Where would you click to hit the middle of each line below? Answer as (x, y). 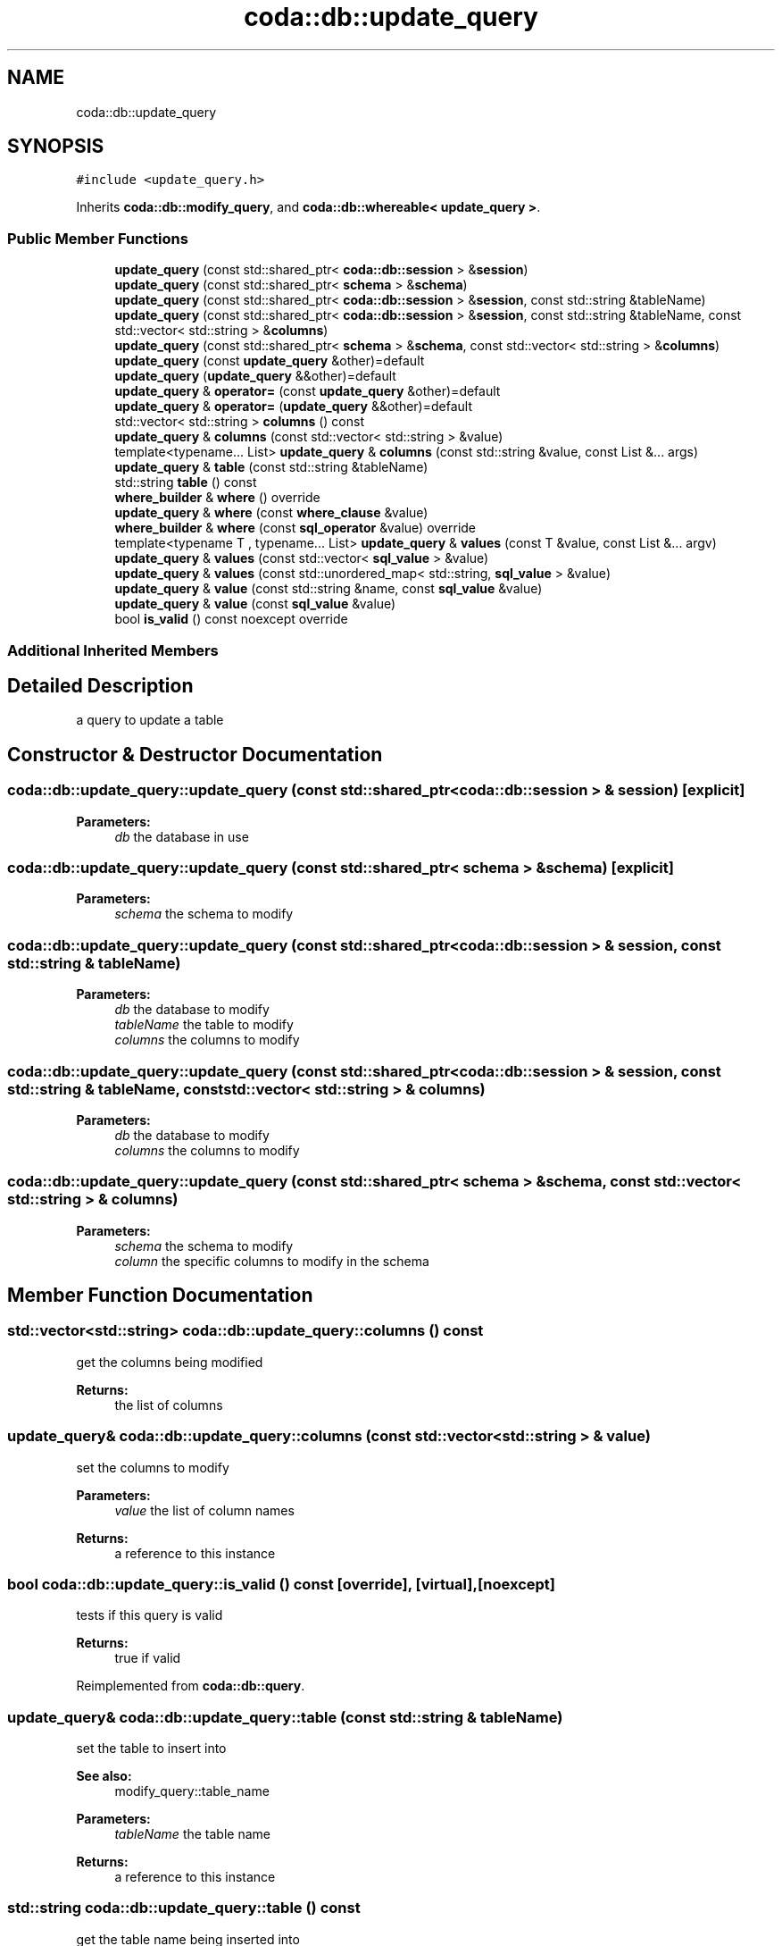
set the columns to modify (153, 1467)
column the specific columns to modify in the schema (272, 1261)
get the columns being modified (170, 1362)
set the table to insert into (151, 1749)
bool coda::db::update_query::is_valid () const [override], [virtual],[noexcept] (282, 1584)
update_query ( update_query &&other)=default (255, 376)
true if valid (148, 1658)
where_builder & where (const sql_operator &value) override (295, 528)
